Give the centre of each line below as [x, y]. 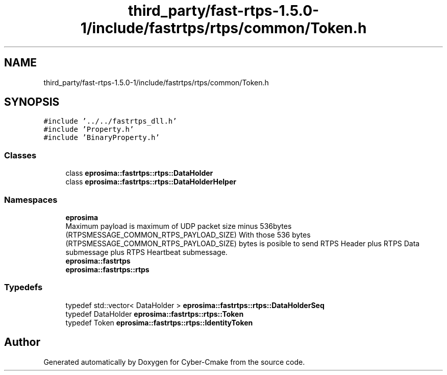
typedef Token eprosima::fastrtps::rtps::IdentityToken [159, 322]
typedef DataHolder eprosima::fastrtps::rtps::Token [155, 314]
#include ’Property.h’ [89, 130]
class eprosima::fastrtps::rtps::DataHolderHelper [151, 182]
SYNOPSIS [32, 102]
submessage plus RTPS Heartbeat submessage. [146, 252]
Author [22, 342]
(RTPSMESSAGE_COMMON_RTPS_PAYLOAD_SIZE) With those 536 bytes [188, 235]
